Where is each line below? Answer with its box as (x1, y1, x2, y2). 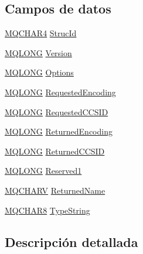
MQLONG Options (5, 66, 74, 78)
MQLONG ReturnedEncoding (5, 125, 113, 138)
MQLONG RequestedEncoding (5, 85, 116, 98)
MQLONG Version (5, 46, 72, 59)
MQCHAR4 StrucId (5, 27, 77, 39)
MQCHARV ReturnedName (5, 184, 105, 196)
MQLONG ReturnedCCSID (5, 145, 105, 157)
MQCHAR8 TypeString (5, 204, 90, 216)
